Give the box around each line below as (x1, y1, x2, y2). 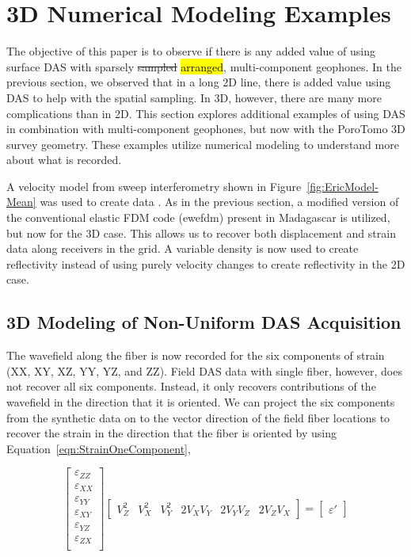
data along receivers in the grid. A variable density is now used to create (6, 240, 359, 257)
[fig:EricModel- (306, 177, 379, 194)
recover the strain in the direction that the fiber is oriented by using (6, 425, 337, 441)
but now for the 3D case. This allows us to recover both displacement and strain (6, 224, 396, 241)
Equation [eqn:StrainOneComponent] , (6, 440, 191, 456)
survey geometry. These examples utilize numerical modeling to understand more (6, 135, 399, 152)
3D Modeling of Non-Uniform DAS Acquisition (6, 310, 401, 334)
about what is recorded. (6, 151, 122, 168)
